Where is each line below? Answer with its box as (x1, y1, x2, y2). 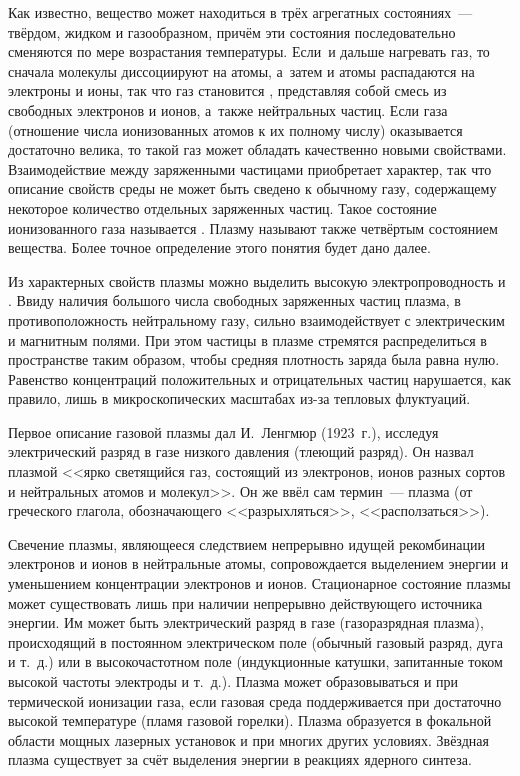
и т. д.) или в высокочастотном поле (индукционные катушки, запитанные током (8, 651, 503, 672)
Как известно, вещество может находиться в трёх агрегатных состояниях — (8, 2, 473, 22)
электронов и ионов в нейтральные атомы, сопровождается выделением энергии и (8, 553, 509, 574)
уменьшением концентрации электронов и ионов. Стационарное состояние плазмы (8, 573, 511, 594)
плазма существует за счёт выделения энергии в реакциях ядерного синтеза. (8, 749, 472, 770)
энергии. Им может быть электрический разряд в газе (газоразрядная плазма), (8, 612, 484, 633)
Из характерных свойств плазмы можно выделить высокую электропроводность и (8, 270, 506, 291)
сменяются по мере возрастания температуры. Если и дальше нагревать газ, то (8, 41, 490, 62)
